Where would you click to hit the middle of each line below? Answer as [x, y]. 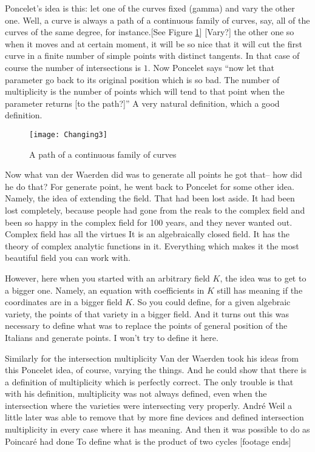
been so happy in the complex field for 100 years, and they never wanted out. [149, 222]
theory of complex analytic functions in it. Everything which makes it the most [152, 245]
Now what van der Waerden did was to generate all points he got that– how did [154, 174]
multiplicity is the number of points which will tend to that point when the [145, 91]
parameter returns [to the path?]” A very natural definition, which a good [142, 103]
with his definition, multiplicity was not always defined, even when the [136, 393]
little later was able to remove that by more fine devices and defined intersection [154, 417]
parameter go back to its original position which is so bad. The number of [142, 79]
